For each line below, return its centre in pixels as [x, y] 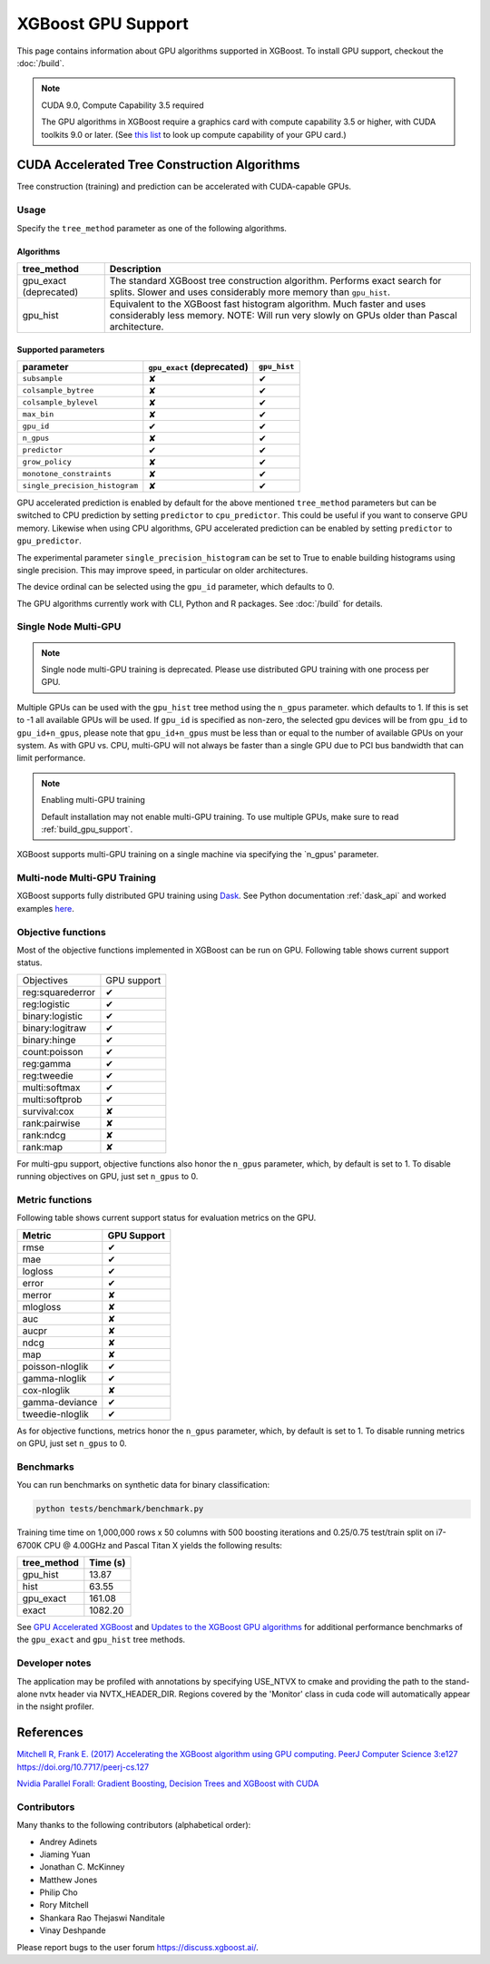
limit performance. [51, 758]
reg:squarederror [59, 992]
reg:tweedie [48, 1075]
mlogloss [42, 1306]
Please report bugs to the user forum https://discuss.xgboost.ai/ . [137, 1947]
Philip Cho [59, 1892]
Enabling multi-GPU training [93, 800]
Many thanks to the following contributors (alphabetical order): [134, 1825]
